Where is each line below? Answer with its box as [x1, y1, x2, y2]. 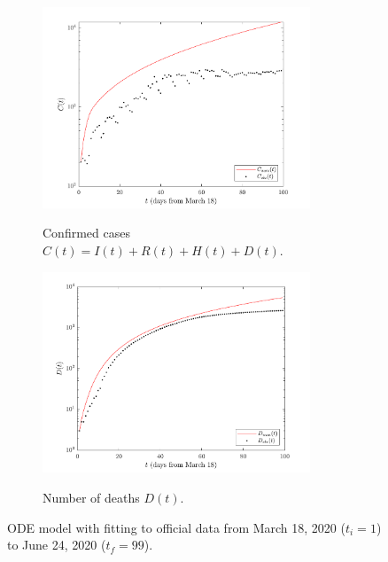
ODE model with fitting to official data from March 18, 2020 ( [7, 518, 345, 536]
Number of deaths [43, 488, 140, 506]
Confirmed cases [43, 223, 130, 242]
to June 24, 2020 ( [7, 535, 106, 554]
